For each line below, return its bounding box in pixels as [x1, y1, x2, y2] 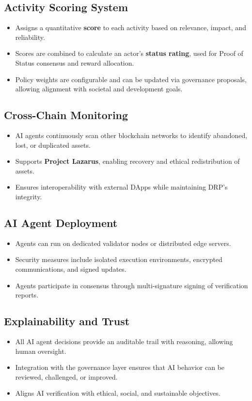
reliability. [15, 32, 45, 42]
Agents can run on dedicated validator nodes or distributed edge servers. [15, 238, 231, 248]
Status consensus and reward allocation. [15, 57, 134, 68]
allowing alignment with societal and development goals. [15, 84, 183, 94]
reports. [15, 290, 39, 300]
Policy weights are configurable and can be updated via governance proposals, [15, 74, 247, 84]
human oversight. [15, 346, 66, 356]
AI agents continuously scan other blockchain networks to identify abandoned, [15, 130, 248, 140]
